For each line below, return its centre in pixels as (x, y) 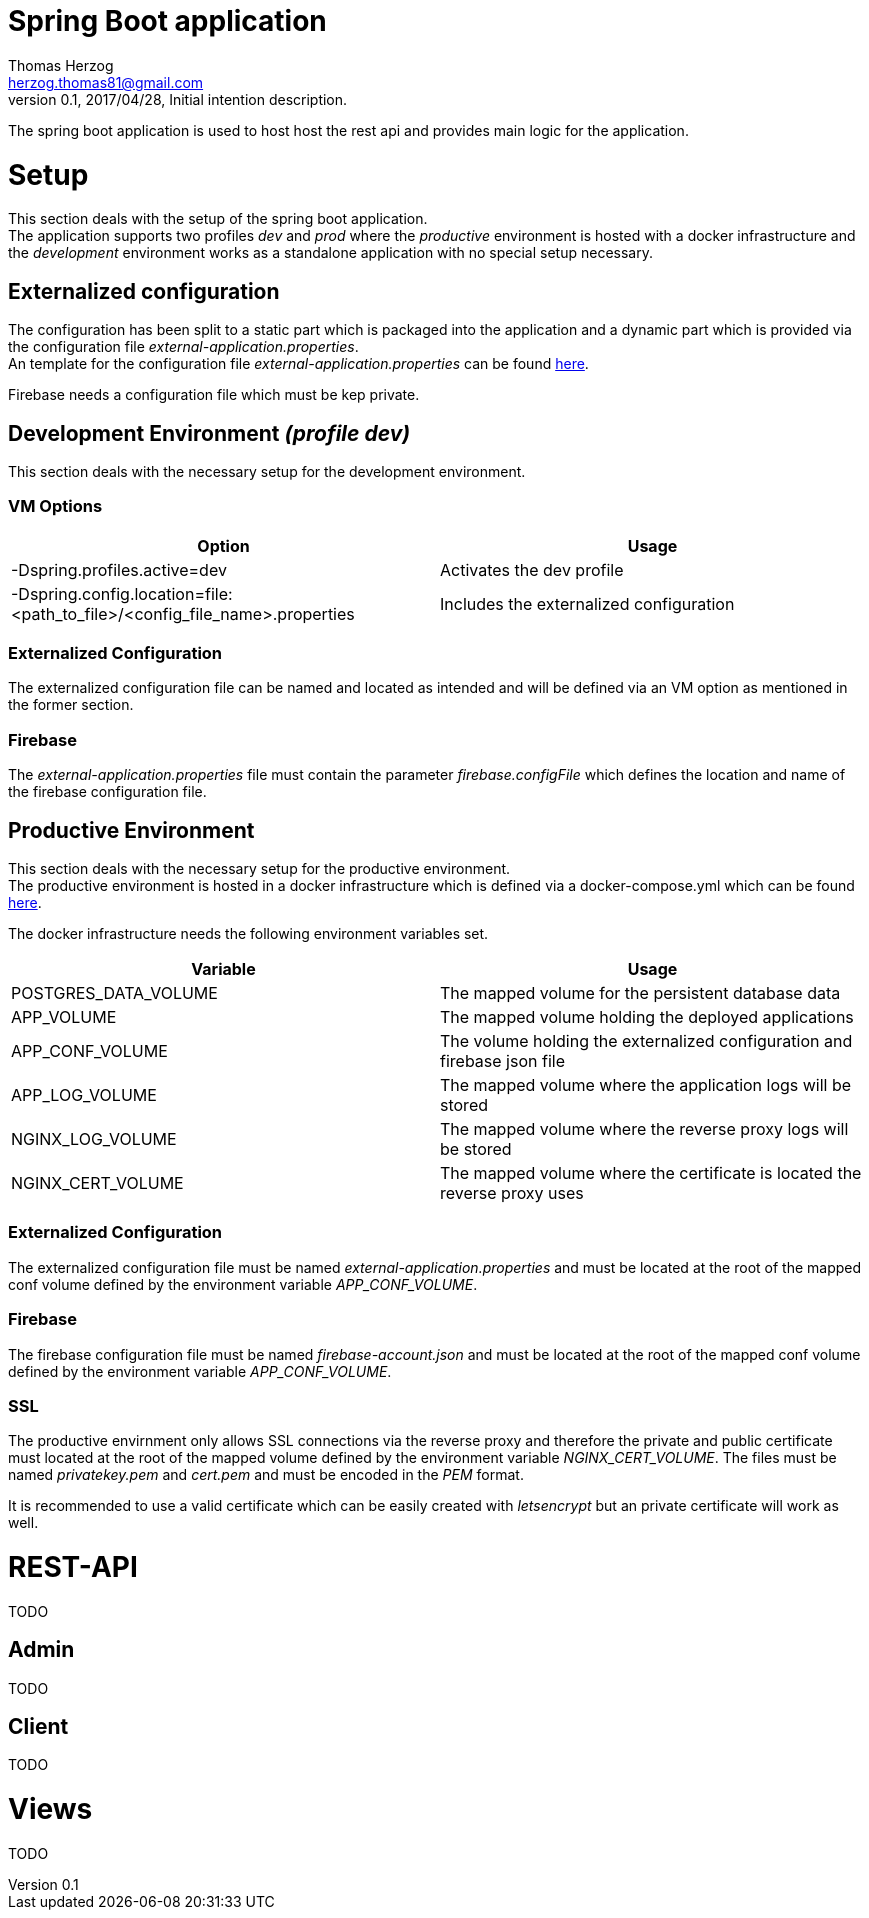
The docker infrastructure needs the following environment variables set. (248, 934)
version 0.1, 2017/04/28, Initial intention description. (178, 99)
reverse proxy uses (512, 1193)
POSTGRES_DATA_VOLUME (114, 993)
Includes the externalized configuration (587, 603)
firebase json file (502, 1061)
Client (38, 1727)
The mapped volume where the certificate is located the (651, 1173)
